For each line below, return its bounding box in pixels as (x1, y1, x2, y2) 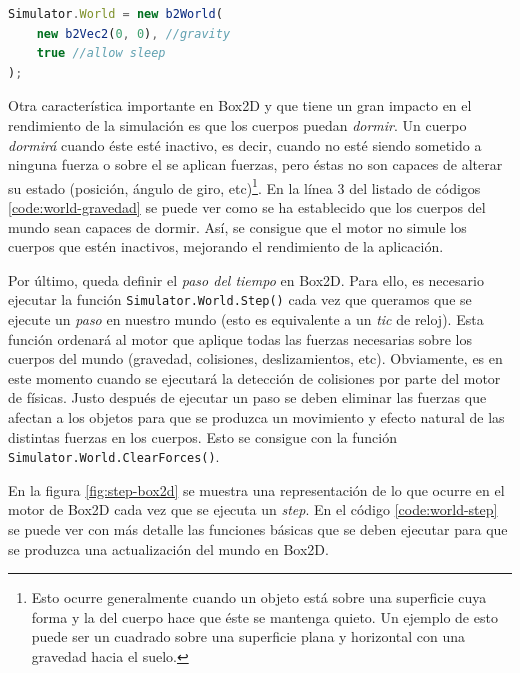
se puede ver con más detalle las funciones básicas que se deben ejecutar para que (8, 519, 508, 540)
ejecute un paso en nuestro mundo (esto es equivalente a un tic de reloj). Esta (8, 309, 484, 330)
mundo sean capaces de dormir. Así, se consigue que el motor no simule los (8, 216, 467, 237)
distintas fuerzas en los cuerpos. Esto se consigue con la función (8, 426, 397, 447)
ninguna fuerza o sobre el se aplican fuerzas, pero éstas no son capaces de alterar (8, 154, 503, 175)
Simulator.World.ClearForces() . (8, 446, 220, 467)
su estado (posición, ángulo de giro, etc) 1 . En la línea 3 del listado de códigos (8, 174, 481, 198)
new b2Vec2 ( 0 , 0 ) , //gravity (36, 26, 231, 41)
